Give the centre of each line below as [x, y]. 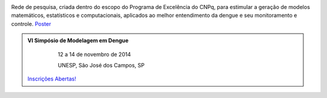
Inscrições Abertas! [52, 79]
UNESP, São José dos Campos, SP [101, 65]
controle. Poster [31, 23]
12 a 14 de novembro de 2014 [94, 54]
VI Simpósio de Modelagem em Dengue [78, 41]
